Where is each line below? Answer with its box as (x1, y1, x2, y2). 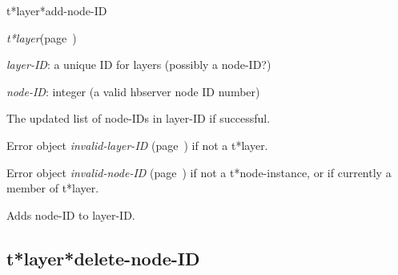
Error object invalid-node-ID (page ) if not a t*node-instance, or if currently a (6, 164, 392, 180)
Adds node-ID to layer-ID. (6, 206, 135, 223)
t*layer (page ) (6, 29, 77, 46)
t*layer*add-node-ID (6, 2, 107, 18)
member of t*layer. (6, 180, 99, 196)
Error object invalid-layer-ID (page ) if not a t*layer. (6, 136, 268, 153)
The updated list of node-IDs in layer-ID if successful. (6, 110, 271, 127)
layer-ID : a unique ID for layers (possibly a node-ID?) (6, 56, 271, 73)
